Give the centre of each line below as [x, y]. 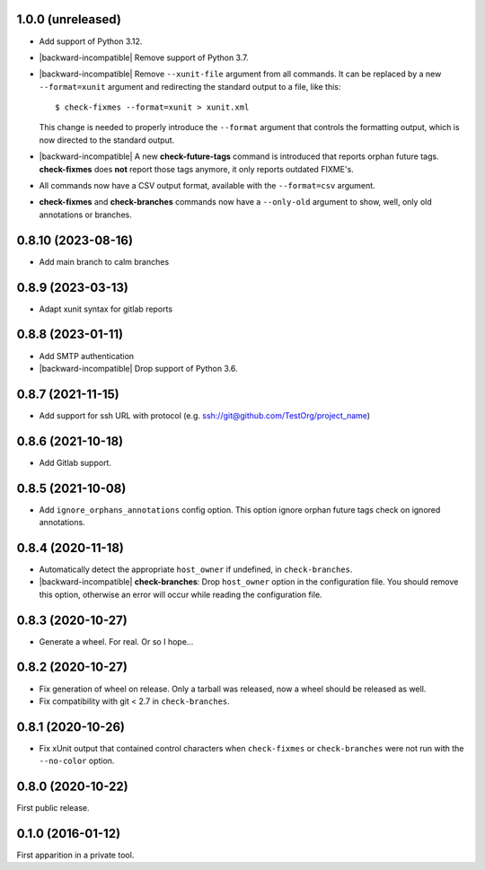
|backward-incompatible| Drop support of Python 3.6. [138, 368]
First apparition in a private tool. [75, 855]
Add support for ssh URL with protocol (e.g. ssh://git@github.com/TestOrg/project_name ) [205, 415]
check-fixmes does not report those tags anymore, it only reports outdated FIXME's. [196, 169]
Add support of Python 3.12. [91, 41]
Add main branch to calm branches [104, 261]
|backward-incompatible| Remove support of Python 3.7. [144, 57]
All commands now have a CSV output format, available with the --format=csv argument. [207, 186]
